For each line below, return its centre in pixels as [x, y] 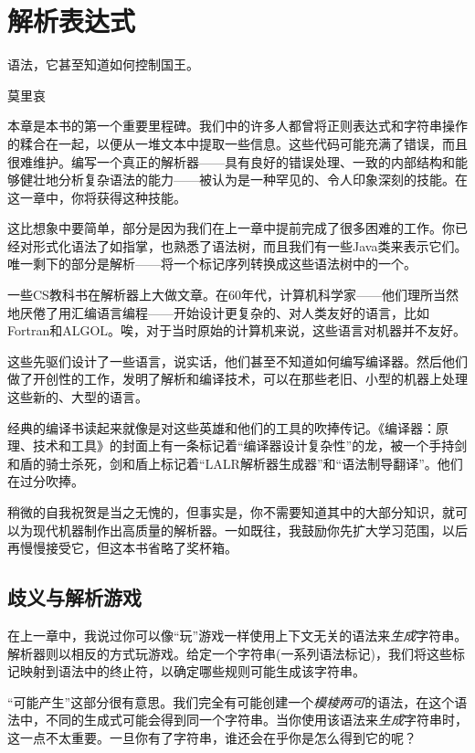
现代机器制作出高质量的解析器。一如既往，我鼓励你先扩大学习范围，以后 [250, 530]
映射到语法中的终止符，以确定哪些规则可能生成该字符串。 [192, 671]
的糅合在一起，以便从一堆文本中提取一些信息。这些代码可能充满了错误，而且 [237, 143]
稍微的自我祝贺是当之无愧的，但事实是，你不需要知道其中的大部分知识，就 [231, 512]
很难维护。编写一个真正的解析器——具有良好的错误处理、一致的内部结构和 [231, 161]
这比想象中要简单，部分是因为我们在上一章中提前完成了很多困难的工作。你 [231, 228]
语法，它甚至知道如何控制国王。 [103, 64]
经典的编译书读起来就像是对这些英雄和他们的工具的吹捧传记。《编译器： [222, 427]
